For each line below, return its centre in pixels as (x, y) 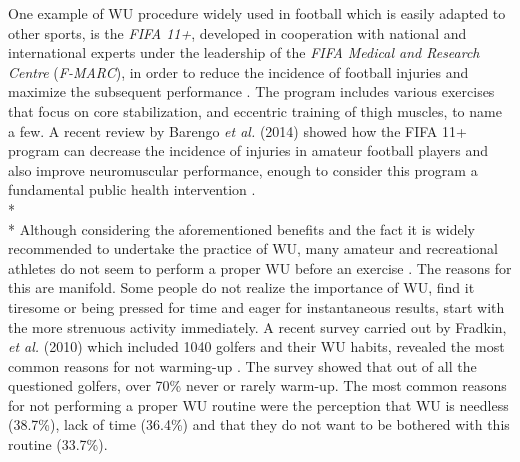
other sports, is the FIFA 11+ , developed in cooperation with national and (237, 32)
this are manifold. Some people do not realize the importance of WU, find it (241, 287)
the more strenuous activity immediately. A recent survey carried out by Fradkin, (257, 326)
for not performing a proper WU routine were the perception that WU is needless (258, 404)
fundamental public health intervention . (132, 189)
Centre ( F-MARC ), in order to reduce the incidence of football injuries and (238, 71)
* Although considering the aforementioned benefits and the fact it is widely (241, 228)
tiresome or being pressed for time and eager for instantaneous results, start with (256, 306)
